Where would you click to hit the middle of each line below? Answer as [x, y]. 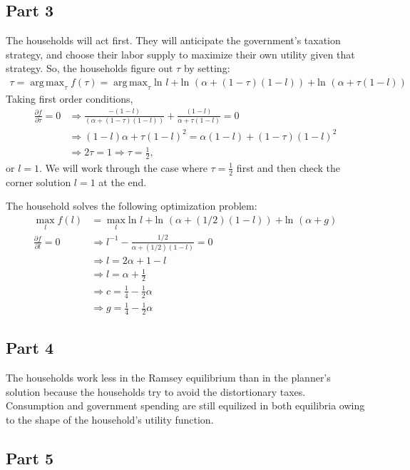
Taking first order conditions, [70, 98]
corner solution [39, 182]
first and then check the [288, 167]
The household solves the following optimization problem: [132, 206]
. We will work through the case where [123, 167]
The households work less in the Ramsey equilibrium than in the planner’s [168, 378]
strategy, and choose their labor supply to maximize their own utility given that [180, 54]
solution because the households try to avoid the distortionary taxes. [156, 391]
